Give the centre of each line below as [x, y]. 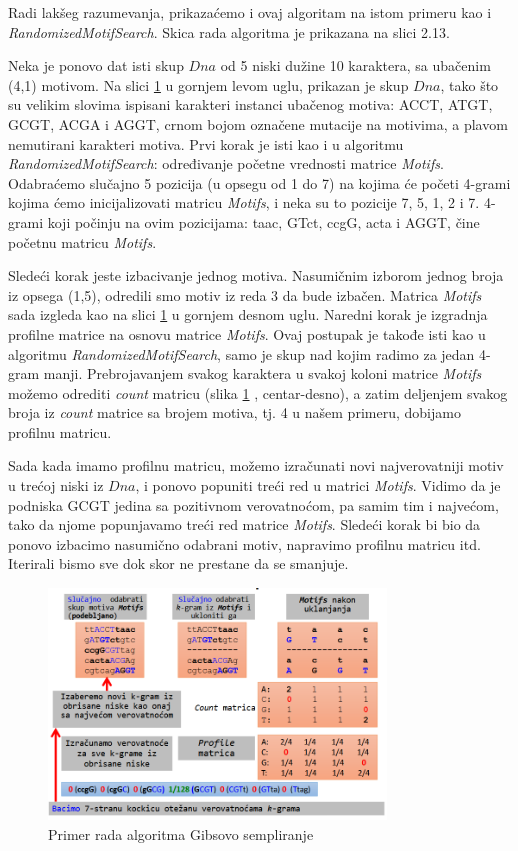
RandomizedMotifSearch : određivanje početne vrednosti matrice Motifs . [226, 163]
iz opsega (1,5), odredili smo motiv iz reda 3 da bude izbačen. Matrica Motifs [245, 294]
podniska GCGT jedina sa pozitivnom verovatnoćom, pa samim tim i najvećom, [253, 504]
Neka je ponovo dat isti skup [96, 65]
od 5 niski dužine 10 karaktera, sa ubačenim [355, 65]
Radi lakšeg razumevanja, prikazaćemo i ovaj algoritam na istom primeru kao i [250, 12]
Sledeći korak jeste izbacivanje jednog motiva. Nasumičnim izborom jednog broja [256, 275]
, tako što [469, 84]
